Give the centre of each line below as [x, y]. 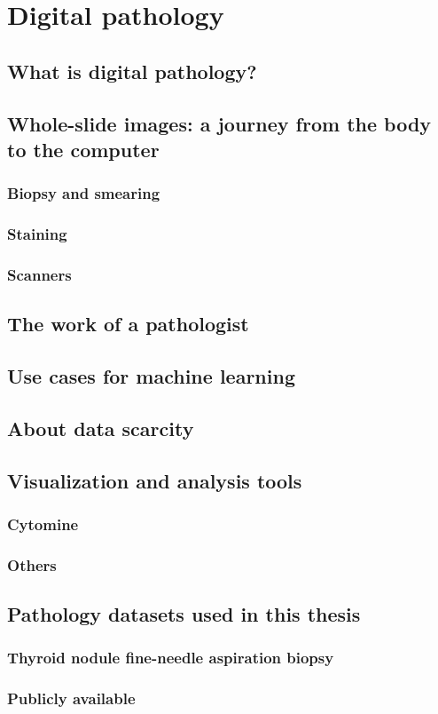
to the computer [83, 149]
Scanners [39, 274]
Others [32, 564]
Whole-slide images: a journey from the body [219, 123]
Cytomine [43, 524]
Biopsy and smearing [84, 193]
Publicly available [71, 698]
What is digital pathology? [132, 71]
